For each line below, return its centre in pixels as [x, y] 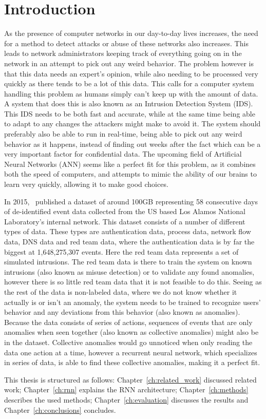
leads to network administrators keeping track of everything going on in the [123, 53]
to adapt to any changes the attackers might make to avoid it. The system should [132, 123]
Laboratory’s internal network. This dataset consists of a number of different [125, 221]
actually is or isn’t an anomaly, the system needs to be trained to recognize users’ [132, 302]
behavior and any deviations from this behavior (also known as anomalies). [122, 312]
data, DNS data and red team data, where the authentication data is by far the [129, 241]
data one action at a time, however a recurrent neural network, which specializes [131, 352]
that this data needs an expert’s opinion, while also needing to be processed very [131, 73]
